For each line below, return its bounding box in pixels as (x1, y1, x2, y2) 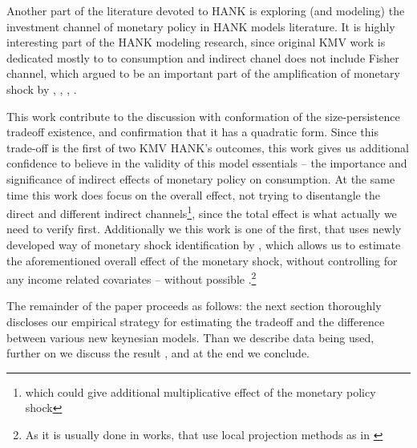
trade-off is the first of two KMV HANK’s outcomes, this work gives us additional (6, 139, 409, 155)
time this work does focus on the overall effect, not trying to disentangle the (6, 186, 380, 203)
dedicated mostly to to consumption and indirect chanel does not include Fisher (6, 49, 399, 66)
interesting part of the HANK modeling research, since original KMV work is (6, 34, 386, 50)
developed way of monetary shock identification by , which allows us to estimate (6, 236, 401, 252)
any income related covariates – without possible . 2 (6, 268, 257, 287)
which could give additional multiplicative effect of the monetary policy (25, 383, 376, 400)
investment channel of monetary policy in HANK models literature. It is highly (6, 18, 395, 34)
